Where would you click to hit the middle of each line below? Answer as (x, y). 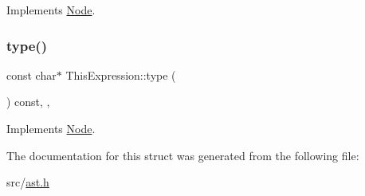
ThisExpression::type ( (121, 74)
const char (31, 74)
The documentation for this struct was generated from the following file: (183, 155)
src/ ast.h (28, 182)
